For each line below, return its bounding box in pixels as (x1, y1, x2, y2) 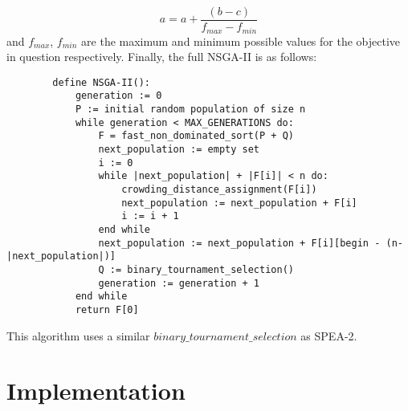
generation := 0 (75, 90, 162, 102)
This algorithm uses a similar (6, 327, 150, 344)
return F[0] (75, 303, 139, 315)
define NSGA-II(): (52, 76, 150, 88)
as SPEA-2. (300, 327, 357, 344)
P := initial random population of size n (75, 104, 306, 116)
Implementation (6, 374, 186, 407)
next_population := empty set (98, 143, 259, 155)
